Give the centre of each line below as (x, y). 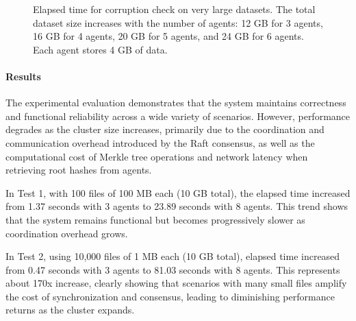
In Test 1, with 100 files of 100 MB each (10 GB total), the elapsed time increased (178, 192)
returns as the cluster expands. (70, 310)
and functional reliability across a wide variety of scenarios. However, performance (178, 116)
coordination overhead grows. (67, 233)
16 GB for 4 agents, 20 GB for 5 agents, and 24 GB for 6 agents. (168, 36)
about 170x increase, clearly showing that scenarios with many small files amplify (176, 283)
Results (23, 76)
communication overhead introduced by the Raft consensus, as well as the (160, 142)
